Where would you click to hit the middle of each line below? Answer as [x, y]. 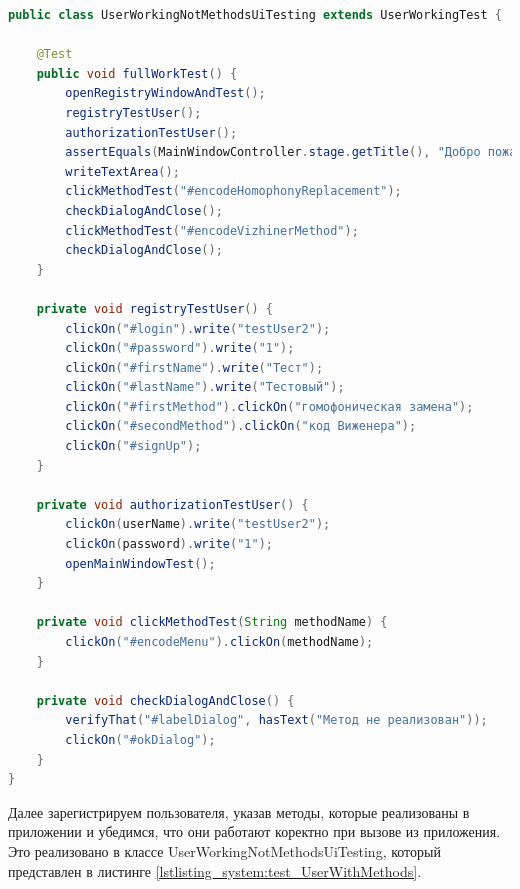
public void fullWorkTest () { [137, 73]
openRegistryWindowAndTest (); [165, 93]
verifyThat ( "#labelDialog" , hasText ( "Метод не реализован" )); [276, 720]
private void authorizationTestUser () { [172, 504]
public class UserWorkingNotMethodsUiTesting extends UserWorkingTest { [255, 15]
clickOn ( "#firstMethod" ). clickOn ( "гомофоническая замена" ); [269, 406]
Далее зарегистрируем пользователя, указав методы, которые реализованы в [239, 811]
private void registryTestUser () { [154, 308]
